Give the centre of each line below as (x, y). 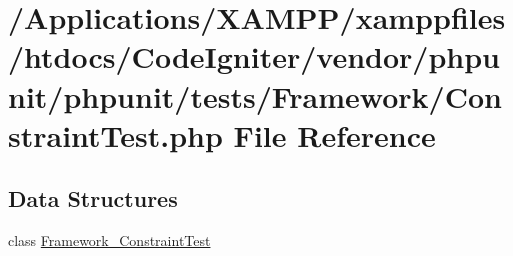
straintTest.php (115, 134)
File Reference (334, 134)
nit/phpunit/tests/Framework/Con (255, 95)
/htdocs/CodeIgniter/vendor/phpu (254, 56)
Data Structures (93, 198)
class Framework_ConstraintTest (109, 240)
